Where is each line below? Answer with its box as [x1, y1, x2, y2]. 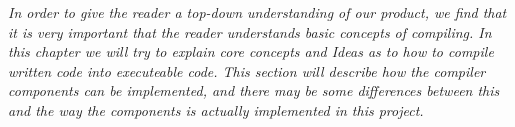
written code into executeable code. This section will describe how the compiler [8, 60, 486, 81]
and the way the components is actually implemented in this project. [8, 99, 424, 120]
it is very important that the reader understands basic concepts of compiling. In [8, 21, 492, 42]
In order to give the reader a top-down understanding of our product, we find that [8, 2, 507, 22]
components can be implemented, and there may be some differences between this [8, 80, 500, 101]
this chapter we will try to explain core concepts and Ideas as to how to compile [8, 41, 494, 62]
